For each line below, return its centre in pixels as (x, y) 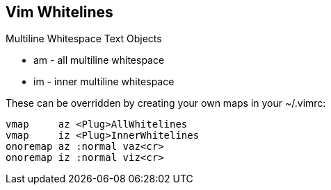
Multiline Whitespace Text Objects (84, 39)
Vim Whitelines (59, 12)
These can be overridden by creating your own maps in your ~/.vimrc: (166, 103)
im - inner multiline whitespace (104, 82)
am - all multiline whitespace (99, 60)
